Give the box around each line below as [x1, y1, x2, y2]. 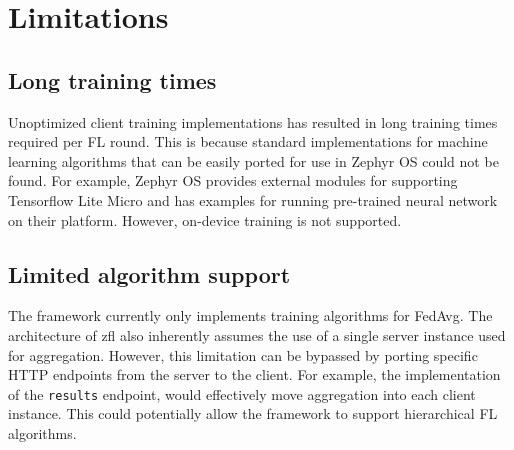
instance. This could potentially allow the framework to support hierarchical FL [8, 403, 498, 424]
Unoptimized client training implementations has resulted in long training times [8, 111, 498, 132]
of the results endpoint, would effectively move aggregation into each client [8, 383, 476, 404]
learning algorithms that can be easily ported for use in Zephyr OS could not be [8, 150, 499, 171]
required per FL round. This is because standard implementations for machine [8, 131, 488, 152]
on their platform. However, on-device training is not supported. [8, 209, 402, 230]
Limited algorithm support [8, 258, 291, 289]
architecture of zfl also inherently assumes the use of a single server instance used [8, 324, 506, 345]
